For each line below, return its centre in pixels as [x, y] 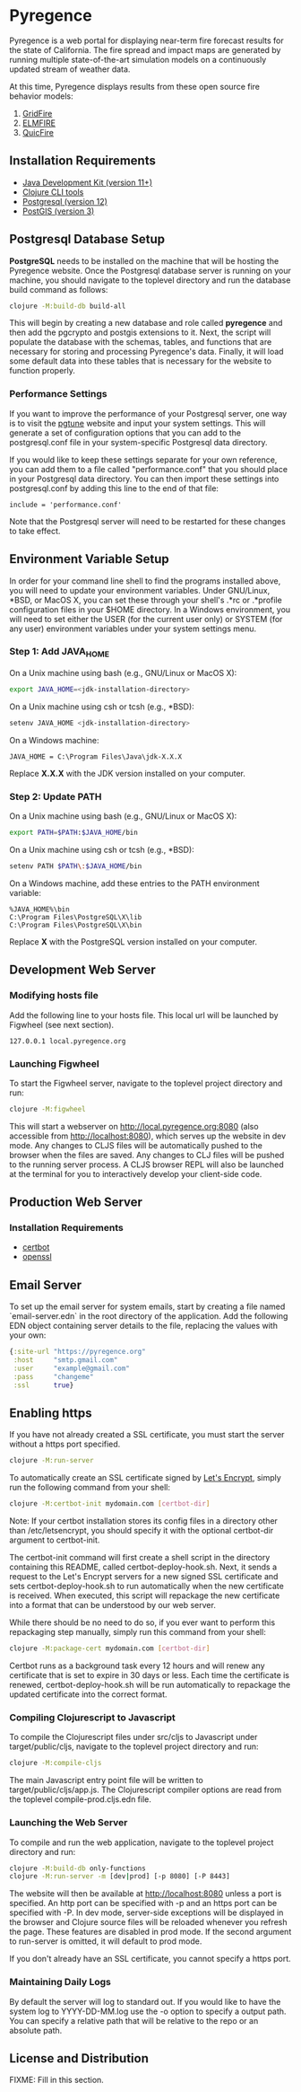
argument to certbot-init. [55, 1540]
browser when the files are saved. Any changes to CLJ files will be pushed [147, 1155]
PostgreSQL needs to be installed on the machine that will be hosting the [144, 260]
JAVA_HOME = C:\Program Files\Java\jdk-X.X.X [95, 756]
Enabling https [51, 1414]
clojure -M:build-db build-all [68, 306]
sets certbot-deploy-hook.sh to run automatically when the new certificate [146, 1587]
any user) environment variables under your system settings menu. [133, 628]
